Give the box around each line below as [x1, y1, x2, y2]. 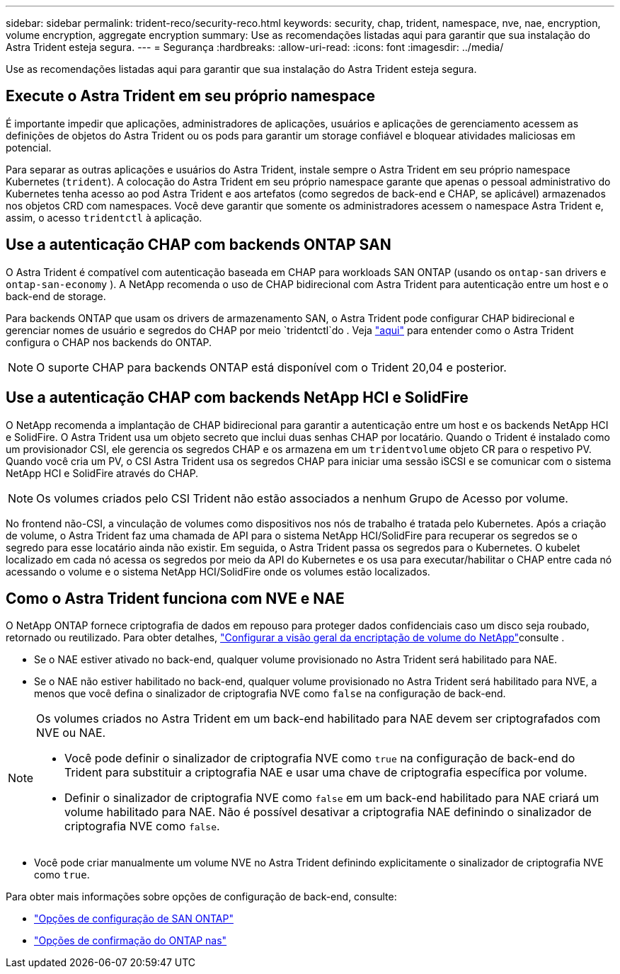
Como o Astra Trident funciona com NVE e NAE [6, 589, 345, 607]
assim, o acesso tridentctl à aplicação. [6, 211, 202, 224]
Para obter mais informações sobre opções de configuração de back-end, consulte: [6, 890, 397, 903]
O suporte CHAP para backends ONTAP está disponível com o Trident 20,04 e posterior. [36, 360, 507, 374]
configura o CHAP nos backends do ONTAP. [6, 336, 212, 348]
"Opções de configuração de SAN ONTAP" [34, 912, 234, 925]
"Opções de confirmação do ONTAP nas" [34, 934, 227, 947]
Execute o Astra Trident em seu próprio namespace [6, 87, 375, 105]
